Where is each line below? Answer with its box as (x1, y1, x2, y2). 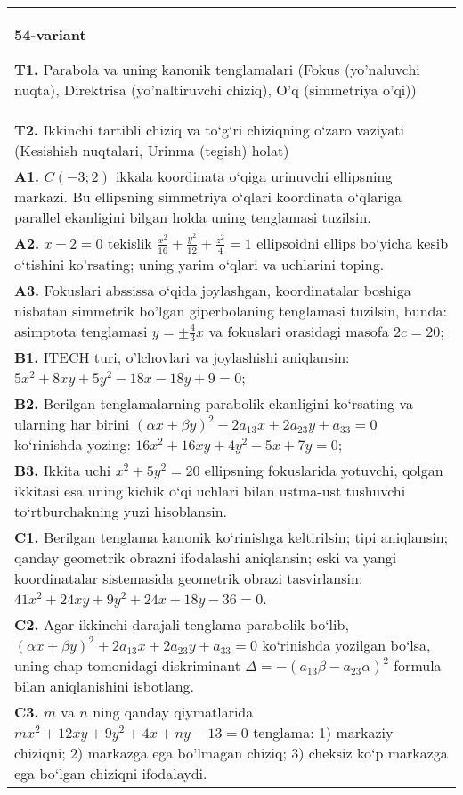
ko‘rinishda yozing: (14, 434, 131, 455)
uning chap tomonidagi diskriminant (14, 655, 240, 676)
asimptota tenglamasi (14, 320, 148, 341)
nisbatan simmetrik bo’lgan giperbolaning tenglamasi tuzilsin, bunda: (14, 299, 447, 321)
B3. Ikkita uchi (14, 460, 111, 481)
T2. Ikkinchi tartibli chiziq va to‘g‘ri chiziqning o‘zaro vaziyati (14, 119, 404, 140)
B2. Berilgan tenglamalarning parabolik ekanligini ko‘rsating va (14, 393, 413, 414)
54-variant (14, 24, 86, 45)
